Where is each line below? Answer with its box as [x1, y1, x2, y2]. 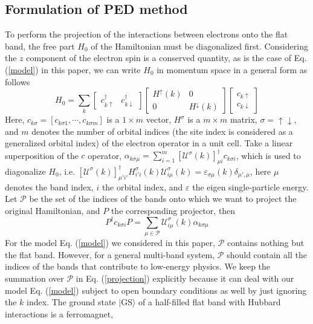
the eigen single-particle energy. [192, 180, 309, 193]
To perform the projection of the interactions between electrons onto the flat [5, 28, 288, 40]
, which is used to [236, 149, 301, 161]
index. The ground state [27, 296, 116, 308]
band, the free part [5, 39, 75, 52]
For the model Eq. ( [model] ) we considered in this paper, [5, 236, 215, 249]
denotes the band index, [5, 180, 94, 193]
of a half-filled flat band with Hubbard [138, 296, 281, 308]
